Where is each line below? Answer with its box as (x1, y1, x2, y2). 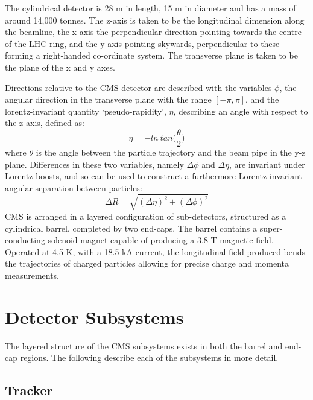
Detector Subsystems (5, 304, 184, 329)
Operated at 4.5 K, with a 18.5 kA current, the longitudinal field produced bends (5, 245, 306, 258)
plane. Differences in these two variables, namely (5, 157, 184, 170)
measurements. (5, 268, 60, 281)
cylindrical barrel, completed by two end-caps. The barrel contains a (5, 221, 258, 234)
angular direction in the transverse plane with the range (5, 93, 212, 106)
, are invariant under (229, 157, 305, 170)
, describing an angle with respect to (173, 104, 308, 117)
